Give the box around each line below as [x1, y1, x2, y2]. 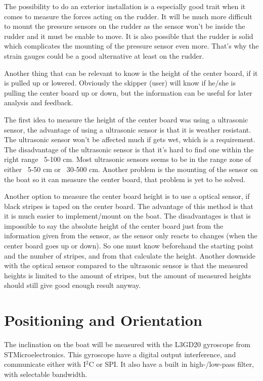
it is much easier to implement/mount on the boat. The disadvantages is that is [4, 210, 251, 221]
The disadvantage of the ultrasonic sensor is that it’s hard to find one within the [4, 144, 254, 154]
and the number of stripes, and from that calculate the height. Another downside [4, 250, 256, 261]
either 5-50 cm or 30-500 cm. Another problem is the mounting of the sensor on [4, 163, 258, 174]
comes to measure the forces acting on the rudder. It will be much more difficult [4, 11, 252, 21]
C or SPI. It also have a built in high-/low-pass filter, [89, 359, 254, 369]
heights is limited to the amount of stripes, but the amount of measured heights [4, 270, 251, 280]
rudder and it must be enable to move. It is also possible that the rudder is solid [4, 30, 253, 41]
